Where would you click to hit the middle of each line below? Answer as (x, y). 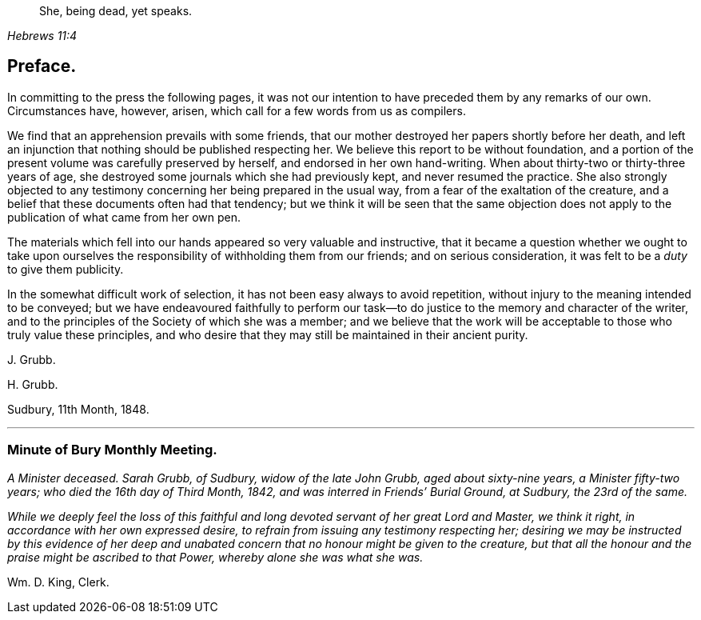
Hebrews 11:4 (42, 36)
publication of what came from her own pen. (124, 217)
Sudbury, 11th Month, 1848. (78, 409)
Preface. (42, 66)
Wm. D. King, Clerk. (58, 582)
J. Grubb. (32, 359)
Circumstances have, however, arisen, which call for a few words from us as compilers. (237, 110)
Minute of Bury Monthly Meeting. (112, 450)
